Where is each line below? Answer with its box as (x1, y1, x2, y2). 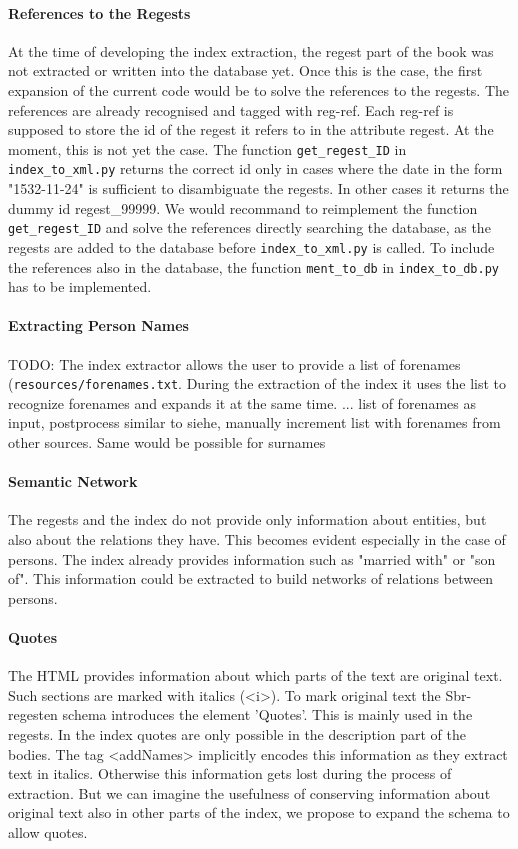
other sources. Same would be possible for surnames (8, 432, 326, 453)
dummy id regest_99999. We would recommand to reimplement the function (8, 197, 478, 218)
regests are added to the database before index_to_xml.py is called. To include (8, 236, 495, 257)
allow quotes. (8, 821, 88, 842)
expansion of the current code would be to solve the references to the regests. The (8, 79, 510, 100)
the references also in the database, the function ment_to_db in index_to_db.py (8, 256, 500, 277)
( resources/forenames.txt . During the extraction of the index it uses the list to (8, 373, 507, 394)
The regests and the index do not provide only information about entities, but (8, 509, 487, 530)
